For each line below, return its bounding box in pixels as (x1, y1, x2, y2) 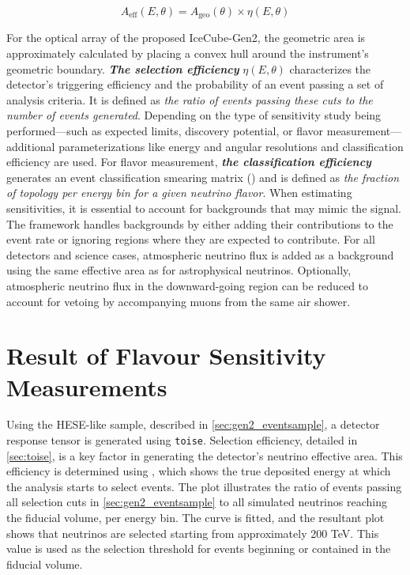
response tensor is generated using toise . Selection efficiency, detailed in (6, 432, 358, 448)
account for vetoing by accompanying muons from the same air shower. (6, 293, 351, 309)
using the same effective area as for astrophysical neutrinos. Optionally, (6, 262, 352, 278)
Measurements (6, 370, 167, 403)
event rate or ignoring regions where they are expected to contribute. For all (6, 231, 375, 248)
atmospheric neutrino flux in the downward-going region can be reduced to (6, 277, 369, 293)
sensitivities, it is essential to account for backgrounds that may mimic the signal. (6, 199, 401, 216)
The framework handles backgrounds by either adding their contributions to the (6, 215, 393, 232)
